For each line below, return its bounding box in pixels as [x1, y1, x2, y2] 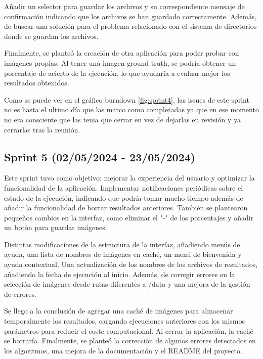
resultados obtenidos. [4, 77, 69, 88]
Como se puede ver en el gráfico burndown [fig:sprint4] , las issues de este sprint [4, 94, 249, 105]
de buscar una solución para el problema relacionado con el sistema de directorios [4, 21, 257, 31]
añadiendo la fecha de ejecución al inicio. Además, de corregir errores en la [4, 268, 235, 279]
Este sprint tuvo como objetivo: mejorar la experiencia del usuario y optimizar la [4, 172, 255, 183]
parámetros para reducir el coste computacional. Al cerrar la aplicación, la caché [4, 325, 253, 336]
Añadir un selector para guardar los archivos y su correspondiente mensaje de [4, 1, 245, 11]
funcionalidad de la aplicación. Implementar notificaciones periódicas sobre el [4, 182, 243, 193]
